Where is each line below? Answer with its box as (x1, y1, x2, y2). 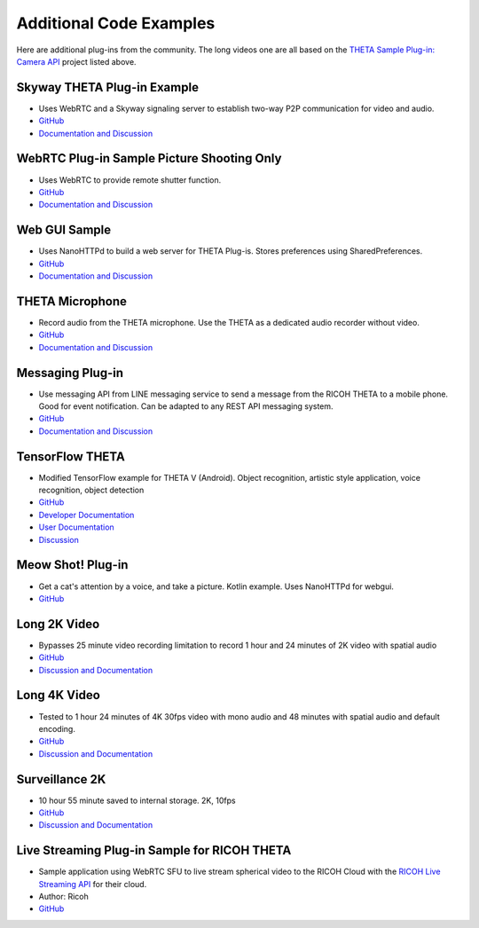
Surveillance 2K (16, 772, 106, 787)
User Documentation (38, 522, 114, 532)
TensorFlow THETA (16, 449, 126, 464)
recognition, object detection (38, 484, 145, 496)
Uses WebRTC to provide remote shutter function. (38, 174, 222, 185)
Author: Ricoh (38, 892, 89, 902)
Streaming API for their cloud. (38, 878, 147, 889)
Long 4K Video (16, 688, 101, 703)
